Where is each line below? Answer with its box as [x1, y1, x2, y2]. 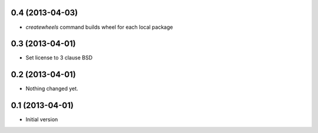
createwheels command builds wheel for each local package [25, 24, 173, 31]
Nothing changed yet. [25, 85, 79, 92]
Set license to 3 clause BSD [25, 54, 92, 61]
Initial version [25, 116, 58, 123]
